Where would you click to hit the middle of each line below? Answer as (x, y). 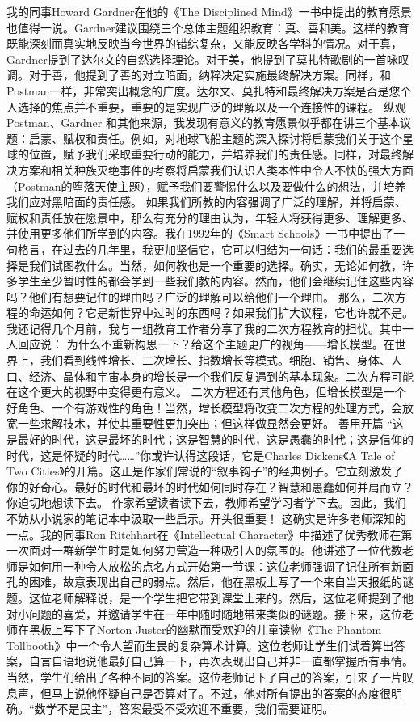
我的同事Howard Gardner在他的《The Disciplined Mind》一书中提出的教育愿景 (209, 11)
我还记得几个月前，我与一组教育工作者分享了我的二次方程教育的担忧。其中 (204, 328)
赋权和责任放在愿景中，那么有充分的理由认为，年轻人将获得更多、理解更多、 (210, 217)
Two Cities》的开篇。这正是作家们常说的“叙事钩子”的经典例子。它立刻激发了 (205, 471)
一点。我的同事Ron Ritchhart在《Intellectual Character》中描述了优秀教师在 (204, 534)
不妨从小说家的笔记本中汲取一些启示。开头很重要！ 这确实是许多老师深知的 (206, 518)
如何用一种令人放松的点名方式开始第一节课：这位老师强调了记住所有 (210, 566)
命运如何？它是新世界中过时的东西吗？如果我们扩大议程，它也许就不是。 (221, 312)
